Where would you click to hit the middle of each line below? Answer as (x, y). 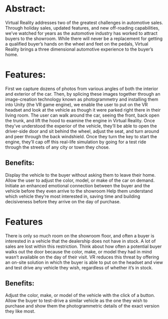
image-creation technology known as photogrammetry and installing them (82, 99)
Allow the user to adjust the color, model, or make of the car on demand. (80, 180)
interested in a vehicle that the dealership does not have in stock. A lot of (80, 241)
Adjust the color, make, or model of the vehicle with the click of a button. (80, 295)
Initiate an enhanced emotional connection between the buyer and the (78, 185)
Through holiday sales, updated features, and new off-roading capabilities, (82, 28)
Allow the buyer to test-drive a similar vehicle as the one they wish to (76, 300)
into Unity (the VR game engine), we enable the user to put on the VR (76, 104)
